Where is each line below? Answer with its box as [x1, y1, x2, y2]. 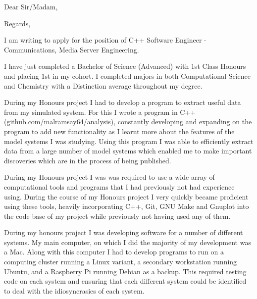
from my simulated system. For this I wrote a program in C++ [4, 106, 196, 117]
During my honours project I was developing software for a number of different [4, 227, 243, 238]
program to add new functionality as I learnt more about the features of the [4, 126, 235, 136]
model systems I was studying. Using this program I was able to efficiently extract [4, 136, 254, 146]
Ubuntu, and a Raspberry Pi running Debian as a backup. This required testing [4, 266, 247, 276]
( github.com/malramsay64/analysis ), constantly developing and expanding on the [4, 116, 252, 127]
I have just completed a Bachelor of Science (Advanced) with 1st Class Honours [4, 61, 246, 71]
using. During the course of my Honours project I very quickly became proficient [4, 191, 249, 201]
